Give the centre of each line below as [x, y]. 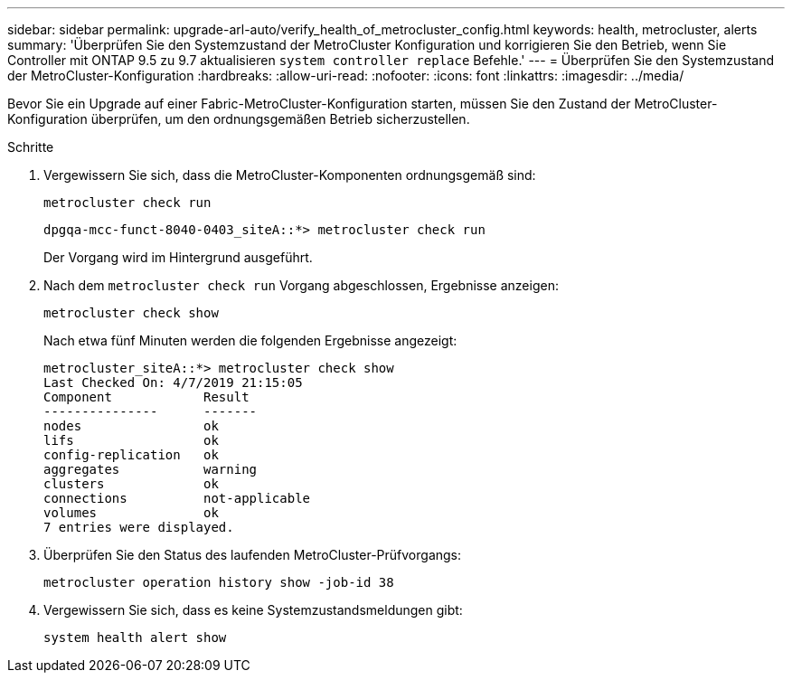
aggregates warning [151, 469]
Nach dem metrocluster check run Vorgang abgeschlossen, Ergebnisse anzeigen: [301, 285]
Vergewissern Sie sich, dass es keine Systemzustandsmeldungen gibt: [253, 610]
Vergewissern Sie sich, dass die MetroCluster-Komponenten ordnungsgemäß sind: [290, 175]
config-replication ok [131, 455]
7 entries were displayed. [139, 527]
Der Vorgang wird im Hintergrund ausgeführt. [178, 257]
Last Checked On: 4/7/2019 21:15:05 [173, 382]
